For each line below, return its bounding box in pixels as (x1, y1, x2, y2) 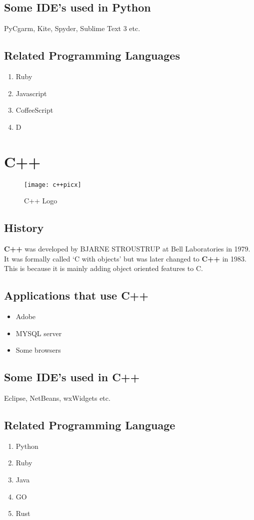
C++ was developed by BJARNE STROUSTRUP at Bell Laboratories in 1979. (4, 243, 250, 253)
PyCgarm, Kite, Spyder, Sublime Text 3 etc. (4, 23, 140, 34)
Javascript (15, 88, 47, 98)
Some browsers (15, 345, 61, 355)
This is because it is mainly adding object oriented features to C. (4, 263, 203, 274)
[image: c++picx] (24, 181, 81, 188)
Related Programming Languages (4, 48, 180, 63)
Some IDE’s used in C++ (4, 369, 140, 385)
